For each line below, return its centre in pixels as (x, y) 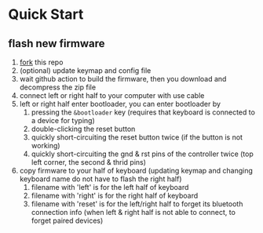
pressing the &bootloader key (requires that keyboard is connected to (143, 112)
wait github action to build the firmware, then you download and (123, 79)
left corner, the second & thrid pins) (89, 162)
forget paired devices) (67, 220)
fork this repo (41, 62)
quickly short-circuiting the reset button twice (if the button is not (137, 137)
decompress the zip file (58, 87)
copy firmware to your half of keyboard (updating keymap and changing (136, 171)
